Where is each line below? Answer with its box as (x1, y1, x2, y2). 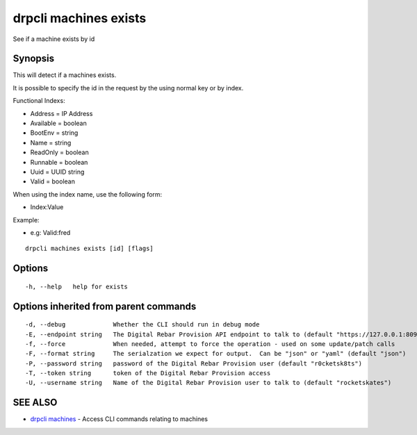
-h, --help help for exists (25, 282, 129, 290)
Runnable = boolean (30, 158, 88, 166)
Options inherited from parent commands (13, 300, 197, 312)
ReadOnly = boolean (30, 148, 90, 156)
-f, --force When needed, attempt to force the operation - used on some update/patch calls (25, 340, 395, 347)
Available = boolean (30, 119, 87, 128)
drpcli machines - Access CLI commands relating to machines (30, 415, 208, 423)
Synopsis (13, 53, 55, 65)
